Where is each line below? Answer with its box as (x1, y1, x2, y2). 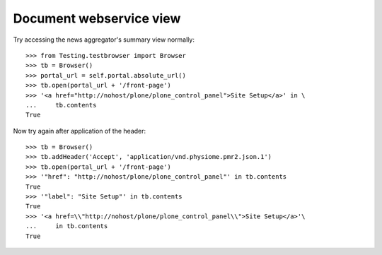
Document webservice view (13, 11, 181, 26)
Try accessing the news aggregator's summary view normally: (13, 35, 195, 44)
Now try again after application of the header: (13, 126, 146, 135)
